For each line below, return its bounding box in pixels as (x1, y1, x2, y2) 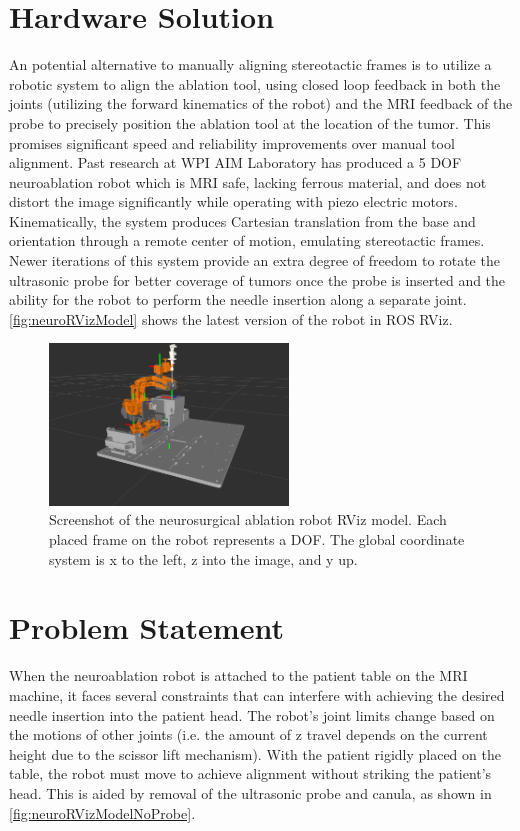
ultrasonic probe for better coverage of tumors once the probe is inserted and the (9, 269, 506, 290)
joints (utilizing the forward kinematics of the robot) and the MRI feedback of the (9, 93, 513, 114)
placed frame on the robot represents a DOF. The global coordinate (49, 529, 465, 550)
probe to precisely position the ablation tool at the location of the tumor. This (9, 112, 491, 133)
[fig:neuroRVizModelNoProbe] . (9, 802, 196, 823)
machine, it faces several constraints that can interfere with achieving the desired (9, 684, 505, 705)
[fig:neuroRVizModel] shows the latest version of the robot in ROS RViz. (9, 308, 453, 329)
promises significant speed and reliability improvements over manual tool (9, 132, 455, 153)
